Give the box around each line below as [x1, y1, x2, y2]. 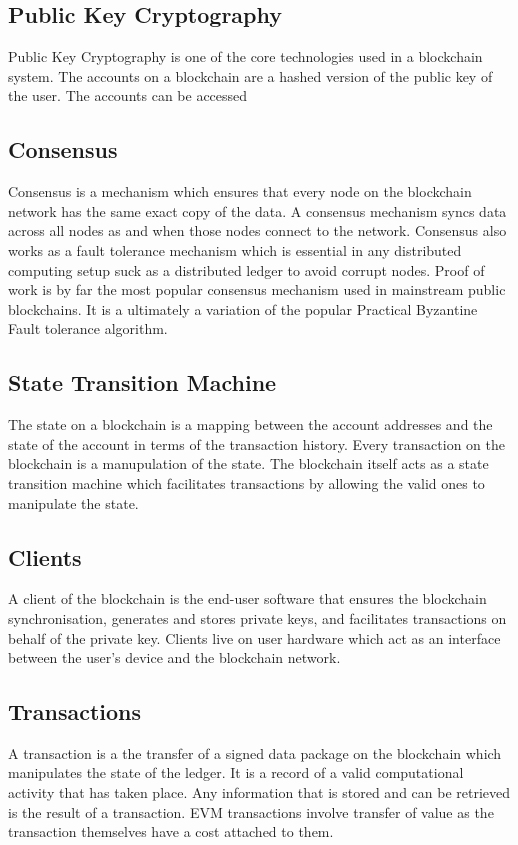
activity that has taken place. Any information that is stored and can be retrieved [8, 782, 511, 803]
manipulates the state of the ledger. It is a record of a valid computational [8, 762, 464, 783]
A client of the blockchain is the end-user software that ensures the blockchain [8, 588, 487, 609]
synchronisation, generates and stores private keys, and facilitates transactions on [8, 607, 507, 628]
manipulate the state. [8, 492, 139, 513]
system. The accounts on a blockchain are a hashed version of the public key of [8, 65, 493, 86]
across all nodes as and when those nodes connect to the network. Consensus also [8, 220, 507, 241]
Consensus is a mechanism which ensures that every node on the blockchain [8, 181, 472, 202]
